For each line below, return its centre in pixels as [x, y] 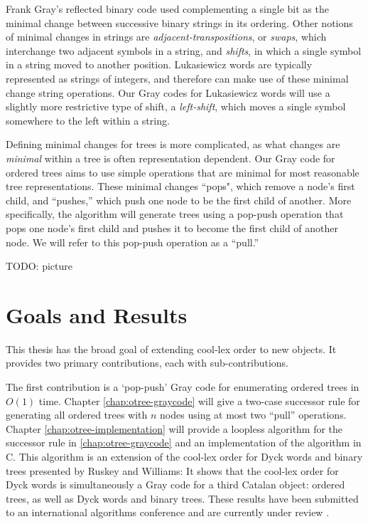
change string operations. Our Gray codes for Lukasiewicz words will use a [168, 92]
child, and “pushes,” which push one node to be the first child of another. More [179, 200]
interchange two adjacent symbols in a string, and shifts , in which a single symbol [184, 50]
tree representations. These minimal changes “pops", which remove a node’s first [180, 186]
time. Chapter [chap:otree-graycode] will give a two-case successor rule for [199, 400]
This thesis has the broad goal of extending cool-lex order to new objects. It [171, 349]
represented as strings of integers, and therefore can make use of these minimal [177, 78]
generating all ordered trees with [77, 415]
